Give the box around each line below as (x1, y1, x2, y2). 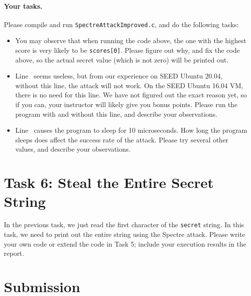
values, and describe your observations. (15, 144, 131, 154)
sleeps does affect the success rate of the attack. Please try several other (15, 134, 229, 144)
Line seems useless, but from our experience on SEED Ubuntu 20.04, (15, 71, 223, 81)
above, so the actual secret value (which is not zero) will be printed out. (15, 54, 229, 64)
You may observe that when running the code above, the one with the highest (15, 35, 247, 46)
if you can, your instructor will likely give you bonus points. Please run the (15, 99, 237, 109)
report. (4, 248, 24, 258)
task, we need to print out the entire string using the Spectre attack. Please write (4, 229, 245, 239)
